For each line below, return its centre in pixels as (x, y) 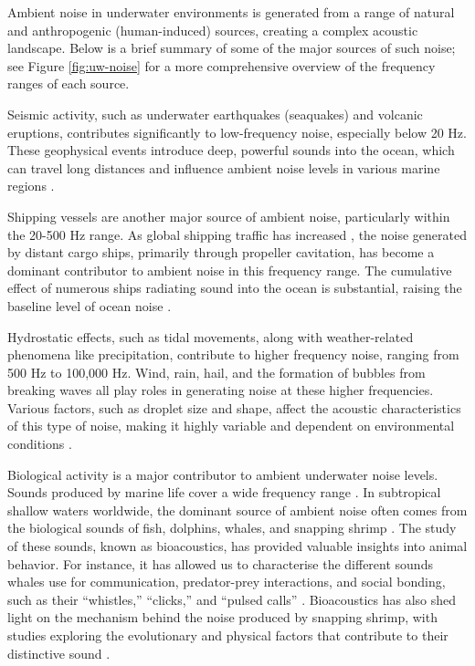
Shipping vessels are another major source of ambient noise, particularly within (229, 216)
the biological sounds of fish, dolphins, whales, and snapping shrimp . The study (232, 528)
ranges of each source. (69, 83)
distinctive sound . (59, 653)
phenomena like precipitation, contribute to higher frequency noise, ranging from (233, 354)
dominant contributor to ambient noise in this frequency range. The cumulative (230, 270)
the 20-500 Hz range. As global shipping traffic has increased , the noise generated (237, 234)
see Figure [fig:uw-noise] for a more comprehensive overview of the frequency (222, 65)
